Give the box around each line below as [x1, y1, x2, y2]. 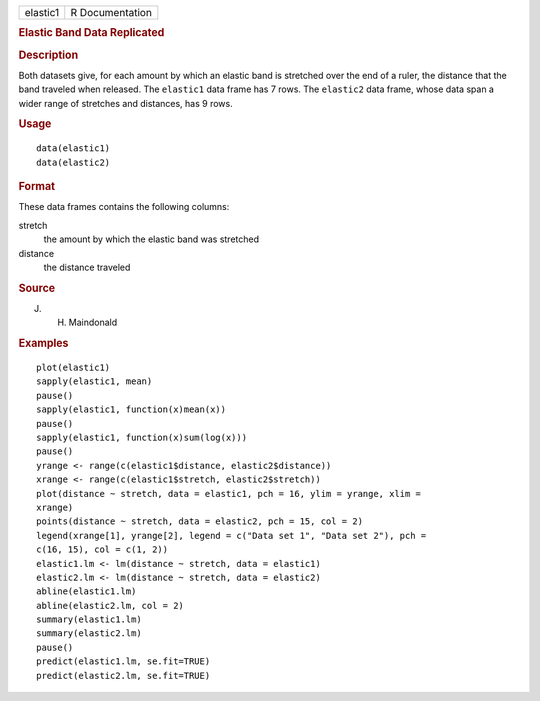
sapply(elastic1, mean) [36, 376, 153, 387]
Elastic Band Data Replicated [18, 26, 165, 40]
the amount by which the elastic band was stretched [43, 233, 260, 245]
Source [18, 281, 56, 295]
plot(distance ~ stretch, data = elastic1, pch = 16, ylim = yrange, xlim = [36, 488, 422, 499]
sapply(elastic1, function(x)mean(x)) [36, 404, 227, 415]
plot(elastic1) [36, 362, 111, 374]
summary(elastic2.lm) [36, 628, 142, 639]
